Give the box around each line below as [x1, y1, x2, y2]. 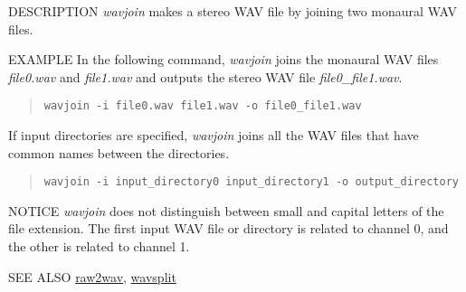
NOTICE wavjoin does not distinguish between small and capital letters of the [8, 201, 444, 220]
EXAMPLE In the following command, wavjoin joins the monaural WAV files [8, 50, 439, 69]
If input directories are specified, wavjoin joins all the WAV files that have [8, 126, 419, 145]
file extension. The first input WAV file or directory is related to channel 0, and [8, 219, 449, 238]
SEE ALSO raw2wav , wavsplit [8, 267, 176, 286]
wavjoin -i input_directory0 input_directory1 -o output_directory [43, 175, 459, 189]
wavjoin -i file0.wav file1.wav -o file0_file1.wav [43, 99, 362, 113]
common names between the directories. [8, 143, 230, 162]
